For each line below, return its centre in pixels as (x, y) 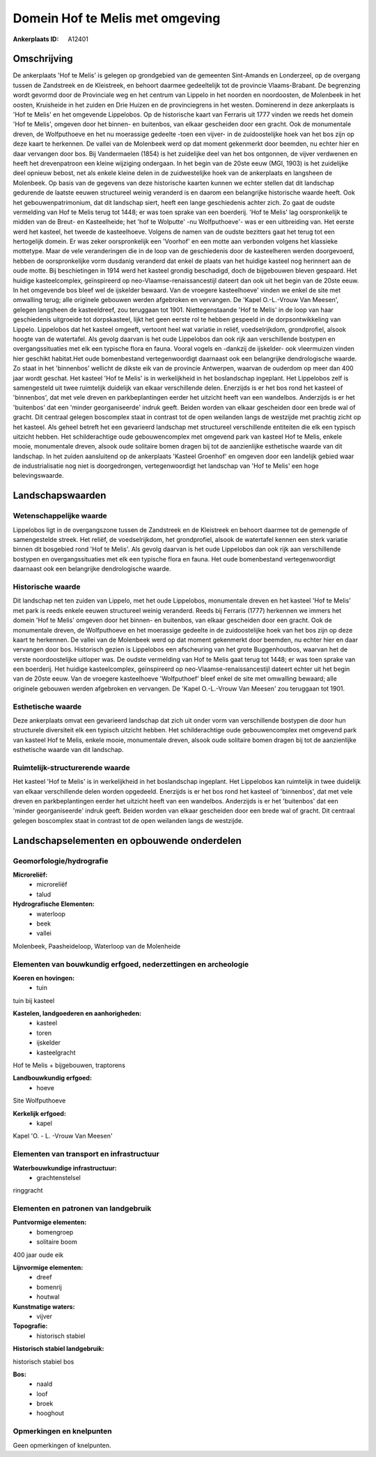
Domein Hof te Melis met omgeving (117, 18)
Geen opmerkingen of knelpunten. (62, 1445)
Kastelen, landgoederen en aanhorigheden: (77, 1013)
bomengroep (55, 1232)
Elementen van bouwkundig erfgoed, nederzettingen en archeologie (131, 964)
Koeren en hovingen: (44, 978)
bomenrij (49, 1287)
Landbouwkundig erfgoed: (52, 1078)
